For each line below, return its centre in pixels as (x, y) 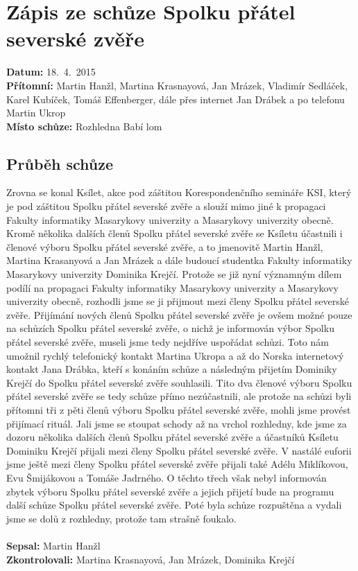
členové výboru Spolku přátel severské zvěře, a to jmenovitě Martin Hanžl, (165, 246)
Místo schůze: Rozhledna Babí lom (84, 126)
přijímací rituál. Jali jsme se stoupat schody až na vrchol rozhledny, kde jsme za (177, 423)
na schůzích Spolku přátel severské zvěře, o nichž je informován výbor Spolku (170, 328)
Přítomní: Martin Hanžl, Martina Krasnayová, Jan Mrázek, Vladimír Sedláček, (177, 85)
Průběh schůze (60, 163)
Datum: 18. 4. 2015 (51, 72)
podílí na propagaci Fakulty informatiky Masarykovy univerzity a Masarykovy (172, 287)
